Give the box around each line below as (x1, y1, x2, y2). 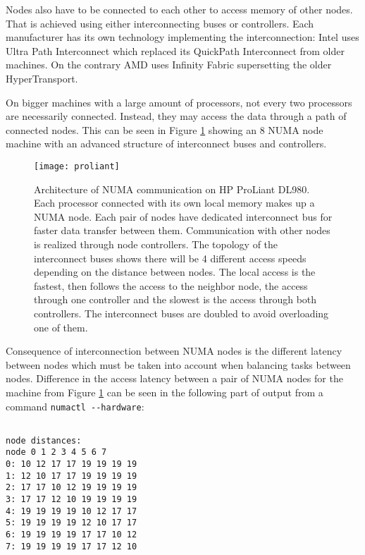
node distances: (6, 435, 82, 446)
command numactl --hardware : (6, 398, 144, 413)
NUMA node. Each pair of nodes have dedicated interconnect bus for (34, 209, 333, 224)
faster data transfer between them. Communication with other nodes (34, 223, 330, 238)
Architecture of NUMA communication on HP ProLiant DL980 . (34, 181, 310, 196)
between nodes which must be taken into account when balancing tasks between (6, 357, 351, 372)
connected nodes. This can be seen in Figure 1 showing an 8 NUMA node (6, 122, 323, 137)
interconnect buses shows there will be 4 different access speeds (34, 250, 307, 265)
